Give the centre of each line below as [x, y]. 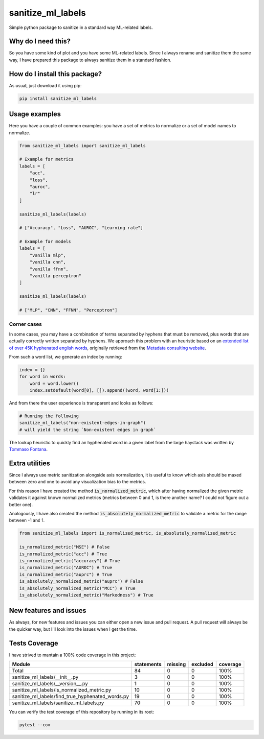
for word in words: [43, 377]
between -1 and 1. [27, 520]
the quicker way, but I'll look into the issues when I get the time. [73, 629]
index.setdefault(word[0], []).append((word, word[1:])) [99, 390]
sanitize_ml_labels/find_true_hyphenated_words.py [70, 696]
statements [148, 665]
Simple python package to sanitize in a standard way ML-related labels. [81, 27]
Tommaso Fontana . [28, 449]
